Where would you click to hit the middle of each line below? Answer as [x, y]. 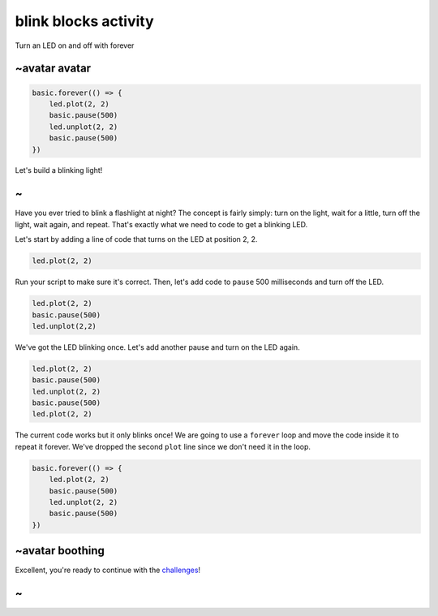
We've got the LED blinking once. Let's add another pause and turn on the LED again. [157, 347]
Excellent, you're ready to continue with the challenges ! [108, 570]
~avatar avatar [53, 69]
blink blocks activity [84, 21]
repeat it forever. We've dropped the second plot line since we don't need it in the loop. [163, 446]
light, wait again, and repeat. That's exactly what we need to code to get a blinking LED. [161, 224]
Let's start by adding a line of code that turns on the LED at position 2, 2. [136, 239]
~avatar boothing [60, 551]
